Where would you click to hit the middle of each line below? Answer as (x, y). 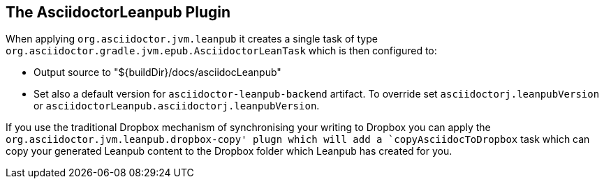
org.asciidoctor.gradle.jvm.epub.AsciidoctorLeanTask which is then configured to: (221, 51)
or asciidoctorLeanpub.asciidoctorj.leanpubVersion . (177, 106)
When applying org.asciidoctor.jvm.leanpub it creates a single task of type (192, 39)
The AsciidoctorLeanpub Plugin (118, 12)
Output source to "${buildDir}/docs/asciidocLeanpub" (157, 72)
